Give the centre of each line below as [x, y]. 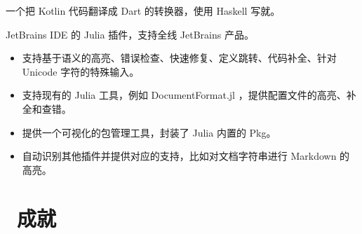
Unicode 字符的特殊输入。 [81, 71]
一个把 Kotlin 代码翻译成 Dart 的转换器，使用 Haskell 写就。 [143, 11]
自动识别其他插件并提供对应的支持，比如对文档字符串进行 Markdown [179, 156]
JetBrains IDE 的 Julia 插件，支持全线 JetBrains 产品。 [130, 34]
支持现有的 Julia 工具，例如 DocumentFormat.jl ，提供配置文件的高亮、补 [189, 95]
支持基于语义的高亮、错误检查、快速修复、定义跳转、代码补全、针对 [179, 58]
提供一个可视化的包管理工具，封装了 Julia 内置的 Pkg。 [149, 132]
